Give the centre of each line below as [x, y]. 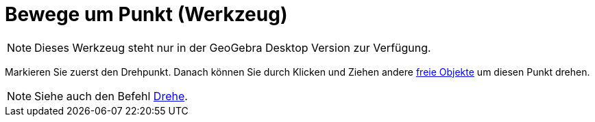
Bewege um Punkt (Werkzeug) [146, 14]
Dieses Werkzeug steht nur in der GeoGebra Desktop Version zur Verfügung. [233, 47]
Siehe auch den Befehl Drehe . [111, 96]
